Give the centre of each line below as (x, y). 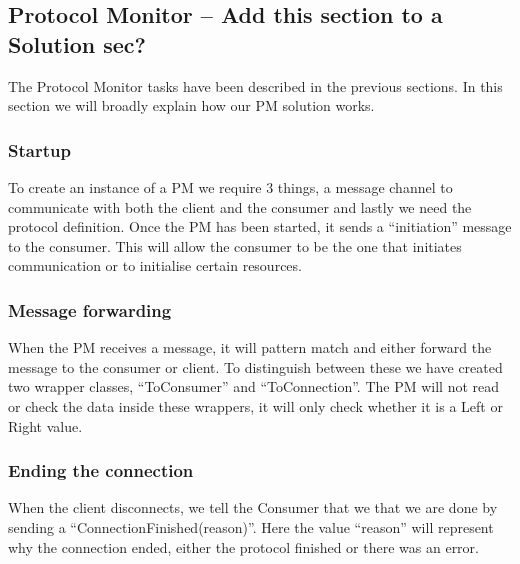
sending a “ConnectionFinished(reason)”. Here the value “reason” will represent (251, 526)
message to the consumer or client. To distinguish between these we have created (255, 366)
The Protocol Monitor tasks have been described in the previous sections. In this (255, 85)
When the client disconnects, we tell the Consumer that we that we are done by (253, 507)
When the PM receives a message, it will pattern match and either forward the (250, 347)
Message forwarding (90, 309)
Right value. (45, 425)
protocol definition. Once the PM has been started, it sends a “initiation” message (260, 226)
